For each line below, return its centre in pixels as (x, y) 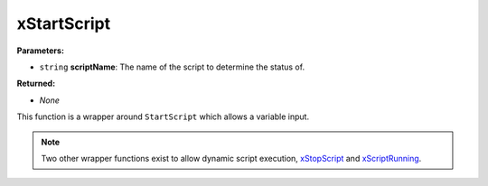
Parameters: (41, 51)
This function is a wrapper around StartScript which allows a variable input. (163, 116)
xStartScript (64, 23)
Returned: (36, 84)
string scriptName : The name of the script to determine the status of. (172, 67)
